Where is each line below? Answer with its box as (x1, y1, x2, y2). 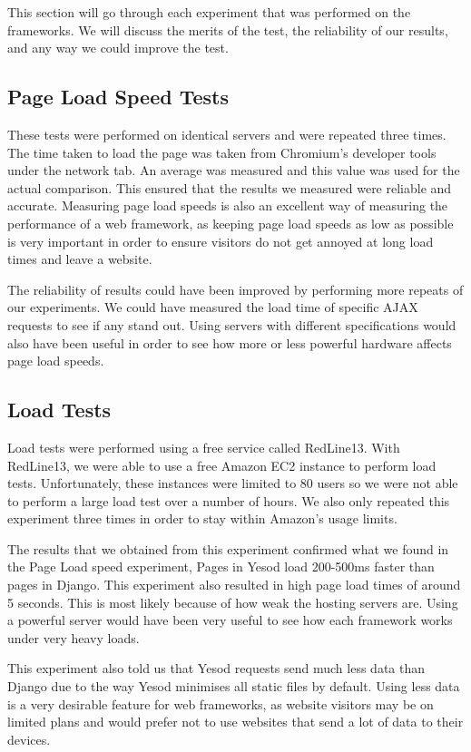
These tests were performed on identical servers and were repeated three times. (7, 124, 446, 143)
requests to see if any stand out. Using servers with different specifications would (7, 315, 456, 334)
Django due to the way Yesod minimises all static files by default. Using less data (7, 677, 460, 696)
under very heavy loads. (7, 628, 140, 647)
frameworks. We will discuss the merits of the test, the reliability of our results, (7, 20, 448, 39)
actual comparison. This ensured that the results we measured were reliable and (7, 178, 452, 197)
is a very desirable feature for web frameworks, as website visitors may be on (7, 694, 434, 713)
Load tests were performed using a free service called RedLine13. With (7, 437, 400, 456)
